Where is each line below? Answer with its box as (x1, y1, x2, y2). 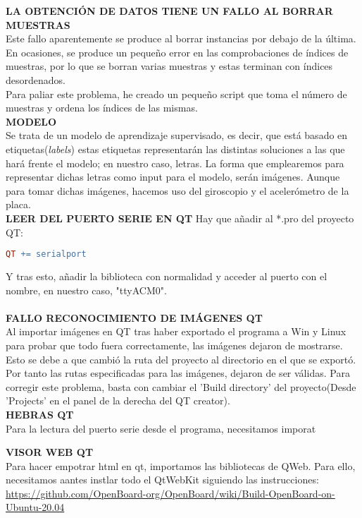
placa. (6, 197, 31, 212)
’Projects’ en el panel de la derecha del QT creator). (6, 393, 230, 408)
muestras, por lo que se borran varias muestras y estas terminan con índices (6, 59, 333, 73)
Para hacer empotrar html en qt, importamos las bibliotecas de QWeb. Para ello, (6, 458, 356, 473)
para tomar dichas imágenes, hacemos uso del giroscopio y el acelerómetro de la (6, 183, 349, 198)
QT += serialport (6, 249, 87, 260)
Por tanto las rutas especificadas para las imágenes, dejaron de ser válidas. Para (6, 366, 350, 380)
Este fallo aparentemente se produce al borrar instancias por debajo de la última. (6, 31, 356, 46)
